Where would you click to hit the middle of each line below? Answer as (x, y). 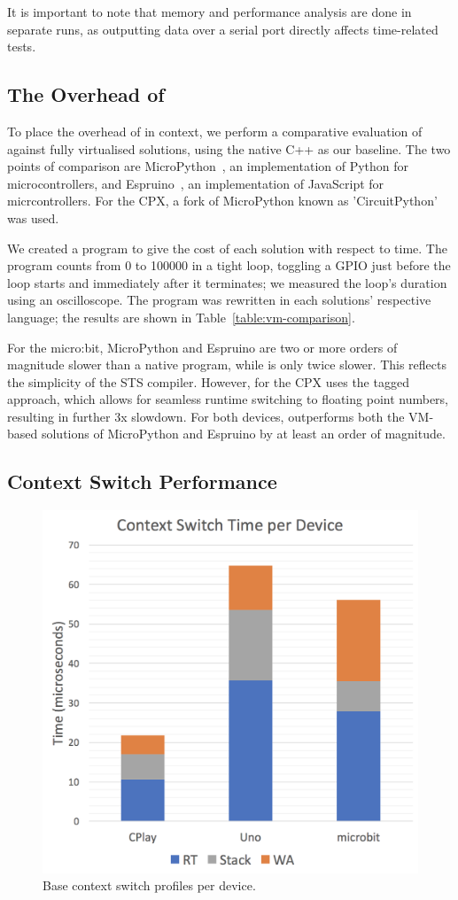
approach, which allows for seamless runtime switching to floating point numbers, (228, 399)
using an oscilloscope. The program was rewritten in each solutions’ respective (219, 300)
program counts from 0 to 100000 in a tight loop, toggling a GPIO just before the (229, 265)
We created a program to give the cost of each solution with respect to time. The (227, 248)
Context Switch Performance (142, 481)
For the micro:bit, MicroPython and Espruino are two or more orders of (202, 347)
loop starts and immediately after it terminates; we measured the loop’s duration (227, 282)
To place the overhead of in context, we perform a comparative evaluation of (215, 131)
